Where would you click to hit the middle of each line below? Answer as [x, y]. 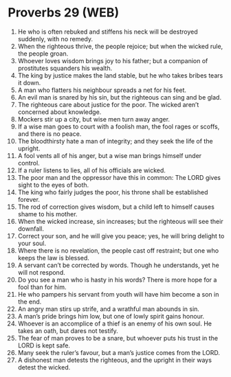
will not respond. [41, 272]
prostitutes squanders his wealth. [65, 68]
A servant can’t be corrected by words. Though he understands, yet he [118, 265]
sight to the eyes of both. [53, 185]
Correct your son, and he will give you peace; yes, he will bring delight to [121, 236]
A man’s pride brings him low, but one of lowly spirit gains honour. [111, 316]
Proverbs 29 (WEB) [64, 13]
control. [29, 163]
